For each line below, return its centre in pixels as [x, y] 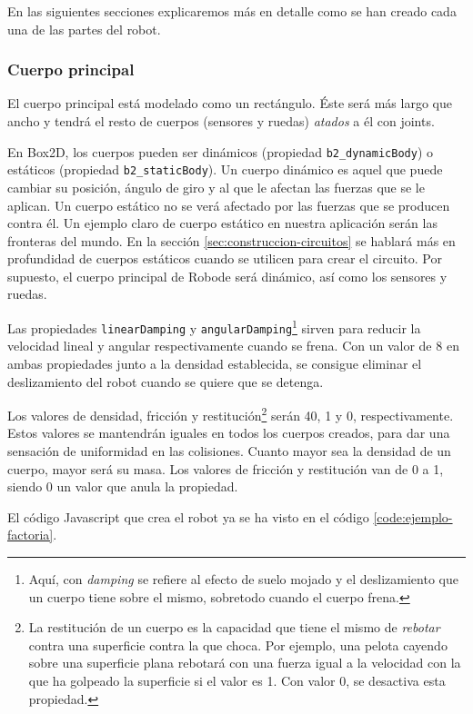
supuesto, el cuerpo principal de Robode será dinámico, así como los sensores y [227, 276]
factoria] [30, 535]
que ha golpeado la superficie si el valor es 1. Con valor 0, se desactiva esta [237, 680]
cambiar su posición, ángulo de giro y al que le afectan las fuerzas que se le [216, 187]
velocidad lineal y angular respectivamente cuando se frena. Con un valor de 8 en [233, 346]
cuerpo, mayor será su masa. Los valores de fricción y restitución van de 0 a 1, [226, 468]
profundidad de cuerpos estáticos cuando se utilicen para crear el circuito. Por [225, 258]
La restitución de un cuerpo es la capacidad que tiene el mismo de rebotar [234, 627]
